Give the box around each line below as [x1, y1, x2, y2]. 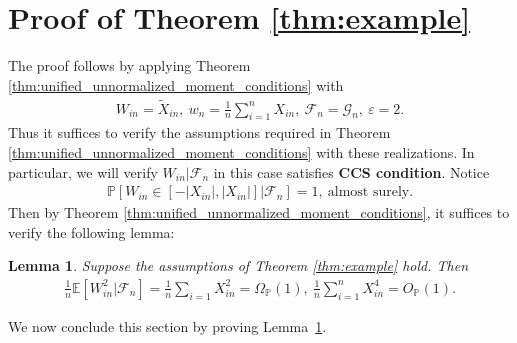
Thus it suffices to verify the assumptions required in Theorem [8, 122, 391, 143]
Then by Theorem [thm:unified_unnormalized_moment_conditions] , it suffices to [8, 202, 510, 223]
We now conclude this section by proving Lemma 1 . [8, 315, 327, 336]
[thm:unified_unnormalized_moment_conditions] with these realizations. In [8, 141, 475, 162]
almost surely [327, 185, 410, 200]
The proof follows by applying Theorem [8, 55, 251, 76]
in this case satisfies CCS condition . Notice [213, 161, 490, 182]
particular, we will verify [8, 161, 158, 182]
